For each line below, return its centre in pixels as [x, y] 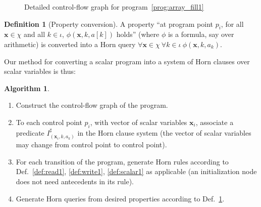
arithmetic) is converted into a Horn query [70, 44]
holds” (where [138, 34]
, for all [232, 24]
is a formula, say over [201, 34]
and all [35, 34]
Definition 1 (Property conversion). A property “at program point [109, 24]
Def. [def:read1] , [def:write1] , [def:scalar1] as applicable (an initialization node [136, 171]
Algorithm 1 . [27, 88]
